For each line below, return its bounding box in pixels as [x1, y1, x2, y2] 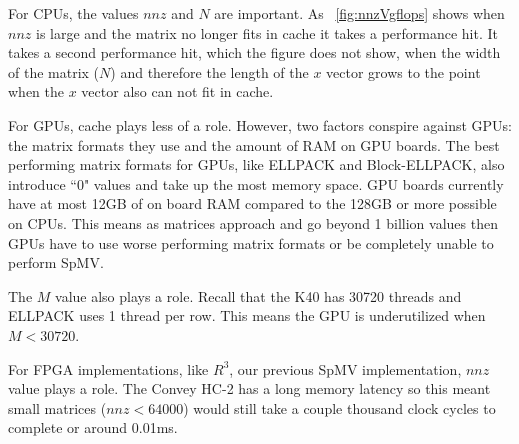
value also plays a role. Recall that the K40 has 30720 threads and [55, 285, 462, 306]
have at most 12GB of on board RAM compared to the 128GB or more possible [8, 193, 497, 214]
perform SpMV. [8, 252, 104, 273]
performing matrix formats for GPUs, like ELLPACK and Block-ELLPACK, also [8, 154, 505, 175]
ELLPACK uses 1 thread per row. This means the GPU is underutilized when [8, 305, 486, 326]
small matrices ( [8, 397, 107, 418]
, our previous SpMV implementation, [229, 358, 462, 379]
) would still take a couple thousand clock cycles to [183, 397, 496, 418]
